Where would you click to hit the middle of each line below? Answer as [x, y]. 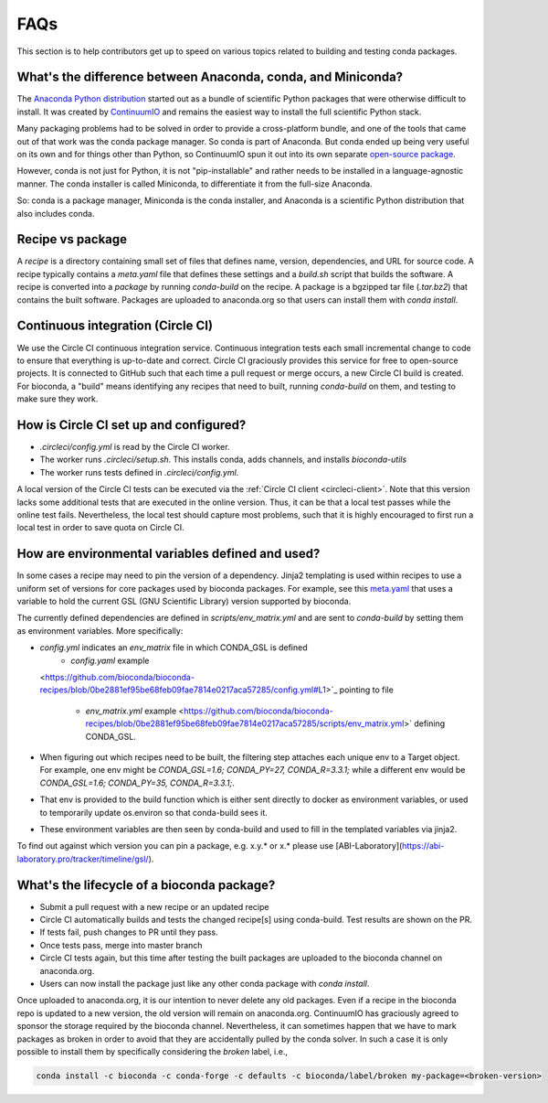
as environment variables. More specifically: [100, 630]
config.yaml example [110, 660]
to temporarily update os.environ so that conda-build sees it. [154, 812]
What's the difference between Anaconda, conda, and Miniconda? [210, 77]
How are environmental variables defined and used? [169, 554]
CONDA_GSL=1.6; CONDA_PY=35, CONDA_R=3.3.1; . [137, 783]
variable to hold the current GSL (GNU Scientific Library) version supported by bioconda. [184, 601]
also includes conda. [56, 213]
